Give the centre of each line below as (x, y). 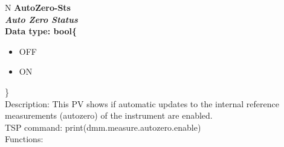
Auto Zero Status (41, 19)
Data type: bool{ (41, 31)
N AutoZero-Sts (38, 7)
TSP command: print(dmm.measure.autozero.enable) (103, 127)
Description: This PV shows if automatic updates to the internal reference (142, 103)
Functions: (24, 139)
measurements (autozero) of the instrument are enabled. (109, 115)
